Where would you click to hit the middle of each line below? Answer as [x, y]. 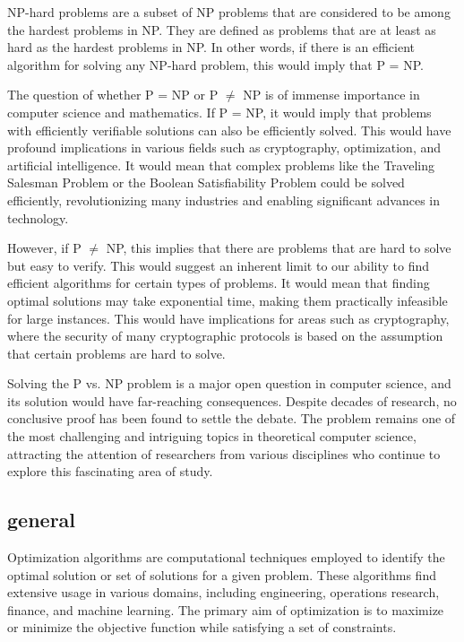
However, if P [44, 248]
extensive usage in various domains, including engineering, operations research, [223, 592]
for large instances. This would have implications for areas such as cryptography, [228, 318]
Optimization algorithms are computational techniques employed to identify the [226, 557]
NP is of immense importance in [331, 95]
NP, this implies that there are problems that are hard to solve [279, 248]
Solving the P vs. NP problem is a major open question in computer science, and [229, 383]
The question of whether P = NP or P [113, 95]
